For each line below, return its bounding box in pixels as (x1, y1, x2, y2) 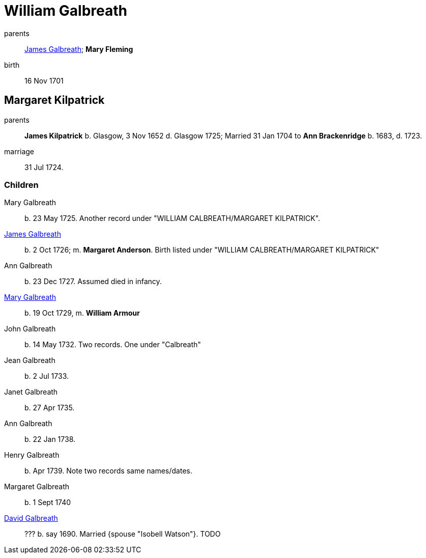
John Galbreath (4, 324, 56, 333)
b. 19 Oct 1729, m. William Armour (24, 309, 140, 318)
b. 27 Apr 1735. (24, 403, 75, 412)
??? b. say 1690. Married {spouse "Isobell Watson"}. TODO (24, 529, 221, 539)
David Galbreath (4, 514, 58, 523)
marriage (4, 147, 35, 156)
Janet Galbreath (4, 387, 58, 397)
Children (4, 179, 39, 190)
